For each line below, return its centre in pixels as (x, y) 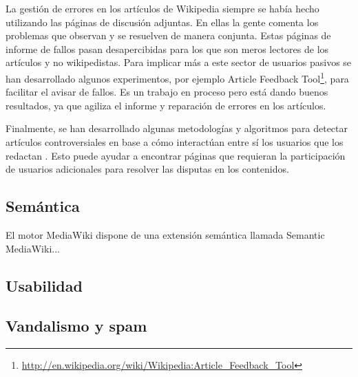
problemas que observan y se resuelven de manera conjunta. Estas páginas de (168, 35)
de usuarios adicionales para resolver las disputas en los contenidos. (147, 169)
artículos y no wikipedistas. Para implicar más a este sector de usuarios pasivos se (179, 62)
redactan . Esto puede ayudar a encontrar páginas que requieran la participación (176, 155)
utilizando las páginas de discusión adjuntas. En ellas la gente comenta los (162, 22)
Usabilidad (44, 285)
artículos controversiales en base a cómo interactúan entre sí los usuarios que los (175, 142)
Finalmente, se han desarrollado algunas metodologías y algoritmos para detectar (177, 128)
